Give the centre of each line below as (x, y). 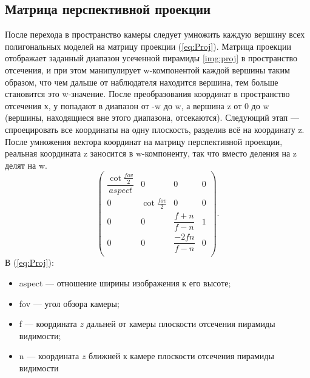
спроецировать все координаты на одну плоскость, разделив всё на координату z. (155, 129)
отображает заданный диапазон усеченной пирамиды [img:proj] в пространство (151, 58)
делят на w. (26, 165)
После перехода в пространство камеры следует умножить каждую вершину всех (155, 34)
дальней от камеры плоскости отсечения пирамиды (181, 324)
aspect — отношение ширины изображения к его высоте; (125, 282)
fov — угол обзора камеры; (69, 303)
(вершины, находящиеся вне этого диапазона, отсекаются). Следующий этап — (152, 117)
